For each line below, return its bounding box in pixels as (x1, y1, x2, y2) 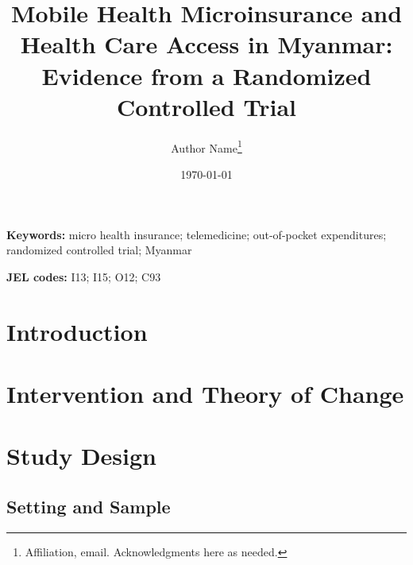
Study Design (6, 439, 157, 472)
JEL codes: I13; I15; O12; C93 (6, 268, 161, 284)
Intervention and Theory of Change (6, 377, 404, 409)
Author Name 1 (171, 137, 242, 156)
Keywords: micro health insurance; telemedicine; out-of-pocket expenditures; (6, 226, 387, 242)
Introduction (6, 315, 148, 347)
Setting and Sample (6, 493, 171, 518)
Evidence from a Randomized (41, 59, 372, 91)
